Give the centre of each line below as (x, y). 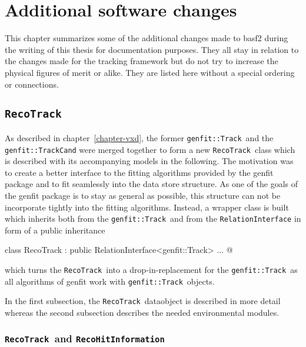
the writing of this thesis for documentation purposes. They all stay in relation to (152, 49)
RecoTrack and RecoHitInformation (85, 338)
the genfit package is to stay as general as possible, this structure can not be (143, 195)
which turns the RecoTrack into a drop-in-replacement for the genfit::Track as (151, 269)
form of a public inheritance (55, 230)
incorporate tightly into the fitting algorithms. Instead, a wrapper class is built (147, 207)
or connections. (32, 84)
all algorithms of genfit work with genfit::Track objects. (110, 281)
